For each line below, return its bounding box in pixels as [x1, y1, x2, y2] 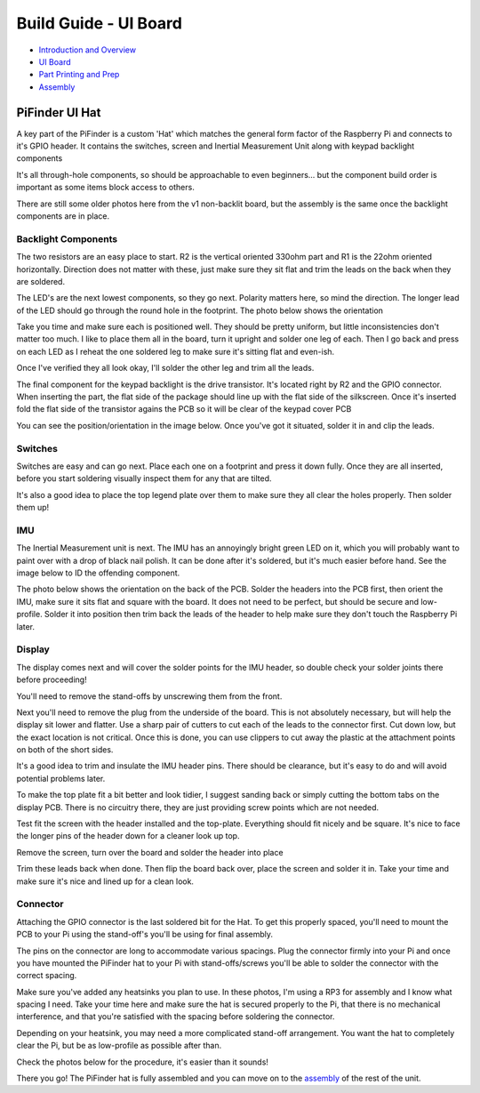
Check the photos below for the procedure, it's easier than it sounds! [16, 1057, 268, 1067]
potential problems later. [16, 773, 106, 784]
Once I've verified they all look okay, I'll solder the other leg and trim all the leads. [16, 363, 315, 374]
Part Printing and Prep [38, 69, 120, 80]
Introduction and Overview [38, 44, 137, 55]
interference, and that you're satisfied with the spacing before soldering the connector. [16, 1011, 335, 1022]
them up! [16, 502, 50, 513]
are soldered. [16, 276, 66, 286]
